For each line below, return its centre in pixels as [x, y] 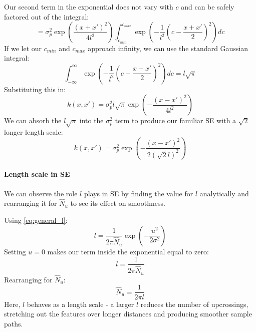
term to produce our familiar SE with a [176, 120]
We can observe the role [41, 193]
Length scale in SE [37, 174]
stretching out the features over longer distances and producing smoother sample [128, 314]
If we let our [23, 48]
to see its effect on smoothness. [118, 203]
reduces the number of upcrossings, [194, 304]
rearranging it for [31, 203]
